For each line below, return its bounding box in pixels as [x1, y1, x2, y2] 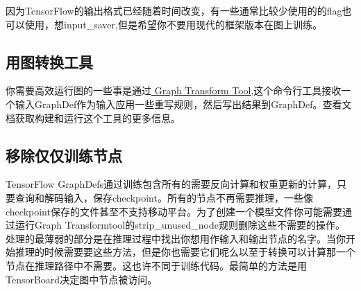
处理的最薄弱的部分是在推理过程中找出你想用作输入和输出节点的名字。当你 [6, 231, 346, 245]
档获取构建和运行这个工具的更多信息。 [6, 110, 180, 125]
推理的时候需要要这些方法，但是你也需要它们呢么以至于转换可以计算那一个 [15, 245, 355, 259]
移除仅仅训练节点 [6, 144, 122, 166]
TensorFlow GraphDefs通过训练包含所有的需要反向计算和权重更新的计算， [6, 177, 337, 191]
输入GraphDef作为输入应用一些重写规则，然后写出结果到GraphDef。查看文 [15, 96, 352, 111]
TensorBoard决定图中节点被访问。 [6, 272, 158, 286]
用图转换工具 [6, 51, 93, 72]
